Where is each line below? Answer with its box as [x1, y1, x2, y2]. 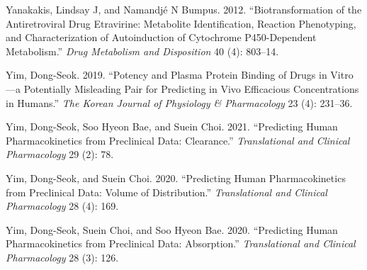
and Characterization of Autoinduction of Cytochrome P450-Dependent [6, 30, 317, 45]
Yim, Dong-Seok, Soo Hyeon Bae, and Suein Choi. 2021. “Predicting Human [6, 119, 338, 134]
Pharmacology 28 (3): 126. [6, 249, 119, 264]
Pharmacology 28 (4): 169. [6, 198, 119, 213]
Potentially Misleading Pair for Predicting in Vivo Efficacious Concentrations [23, 81, 359, 96]
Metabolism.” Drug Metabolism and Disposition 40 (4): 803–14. [6, 43, 279, 58]
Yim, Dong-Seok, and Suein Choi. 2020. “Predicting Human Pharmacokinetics [6, 170, 346, 185]
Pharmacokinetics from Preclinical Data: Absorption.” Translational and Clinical [6, 236, 356, 251]
